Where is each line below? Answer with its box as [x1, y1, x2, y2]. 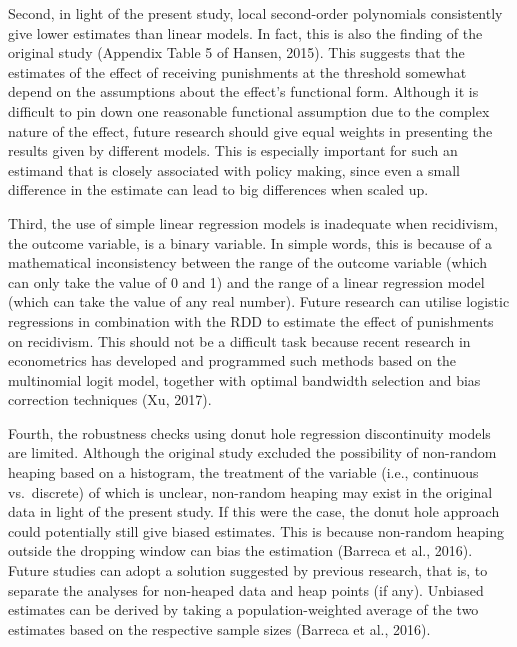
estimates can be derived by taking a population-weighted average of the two [8, 599, 479, 620]
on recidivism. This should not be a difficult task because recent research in [8, 330, 471, 351]
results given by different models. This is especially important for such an [8, 140, 458, 161]
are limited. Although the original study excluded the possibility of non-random [8, 442, 497, 463]
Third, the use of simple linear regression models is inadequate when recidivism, [8, 212, 498, 233]
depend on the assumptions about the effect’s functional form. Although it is [8, 81, 479, 102]
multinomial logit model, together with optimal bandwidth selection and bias [8, 369, 481, 390]
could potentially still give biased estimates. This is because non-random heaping [8, 520, 505, 541]
